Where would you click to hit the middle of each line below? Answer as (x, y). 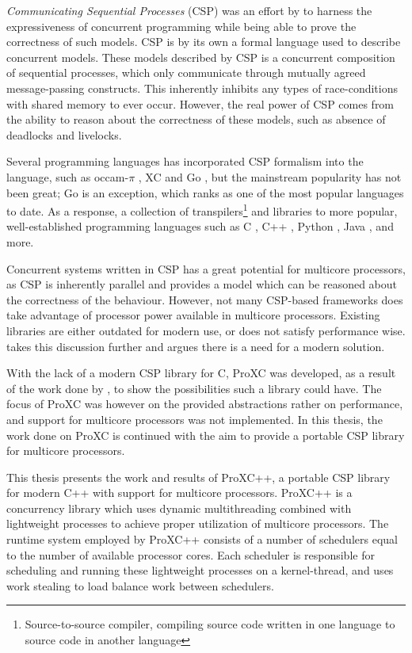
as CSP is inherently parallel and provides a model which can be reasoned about (202, 284)
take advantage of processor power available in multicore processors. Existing (193, 315)
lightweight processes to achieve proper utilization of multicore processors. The (198, 523)
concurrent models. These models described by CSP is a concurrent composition (201, 57)
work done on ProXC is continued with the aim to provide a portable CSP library (206, 435)
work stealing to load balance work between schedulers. (140, 585)
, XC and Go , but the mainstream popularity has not (270, 176)
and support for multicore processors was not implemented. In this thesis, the (195, 419)
